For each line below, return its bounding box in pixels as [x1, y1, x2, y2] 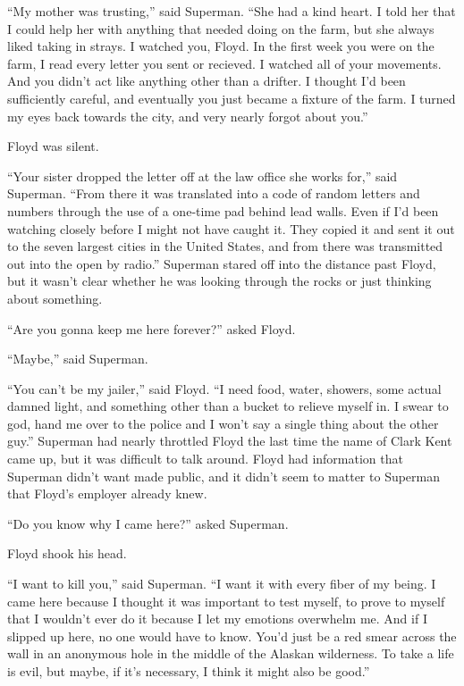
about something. [7, 289, 103, 307]
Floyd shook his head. [7, 544, 127, 563]
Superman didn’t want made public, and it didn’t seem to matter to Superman [7, 466, 441, 485]
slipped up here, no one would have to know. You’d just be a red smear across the [7, 626, 457, 645]
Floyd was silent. [7, 137, 99, 155]
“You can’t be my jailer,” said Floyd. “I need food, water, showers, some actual [7, 379, 442, 397]
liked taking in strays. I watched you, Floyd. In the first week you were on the [7, 37, 434, 55]
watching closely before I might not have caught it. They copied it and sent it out [7, 219, 455, 238]
